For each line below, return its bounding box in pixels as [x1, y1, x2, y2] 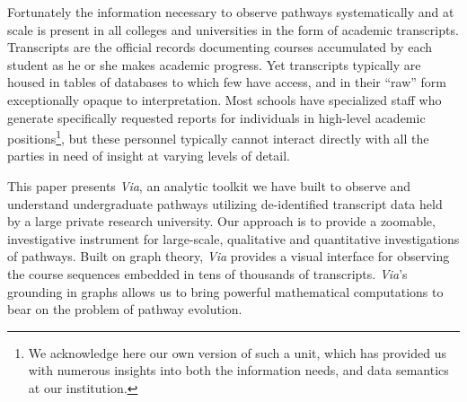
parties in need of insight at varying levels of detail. [7, 146, 290, 165]
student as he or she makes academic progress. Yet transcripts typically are [7, 55, 421, 74]
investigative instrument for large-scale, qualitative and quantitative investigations [7, 229, 460, 248]
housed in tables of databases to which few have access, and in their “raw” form [7, 73, 446, 92]
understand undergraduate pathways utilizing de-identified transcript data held [7, 194, 443, 213]
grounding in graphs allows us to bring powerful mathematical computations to [7, 282, 444, 301]
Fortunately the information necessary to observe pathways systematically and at [7, 3, 454, 21]
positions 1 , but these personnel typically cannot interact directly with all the [7, 127, 429, 147]
